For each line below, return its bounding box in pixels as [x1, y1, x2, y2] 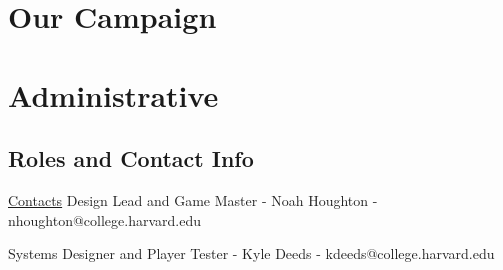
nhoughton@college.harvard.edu [8, 209, 202, 230]
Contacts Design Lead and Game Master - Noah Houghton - [8, 189, 378, 210]
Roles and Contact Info [8, 143, 254, 174]
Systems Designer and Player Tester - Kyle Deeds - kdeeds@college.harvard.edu [8, 243, 495, 264]
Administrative [8, 74, 219, 115]
